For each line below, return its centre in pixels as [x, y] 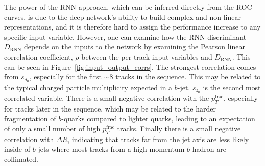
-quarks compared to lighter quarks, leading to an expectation [158, 118]
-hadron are [208, 149]
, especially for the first [66, 77]
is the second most [232, 87]
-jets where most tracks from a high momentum [110, 149]
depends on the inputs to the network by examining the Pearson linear [134, 47]
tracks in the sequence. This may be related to [188, 77]
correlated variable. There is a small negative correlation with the [107, 98]
